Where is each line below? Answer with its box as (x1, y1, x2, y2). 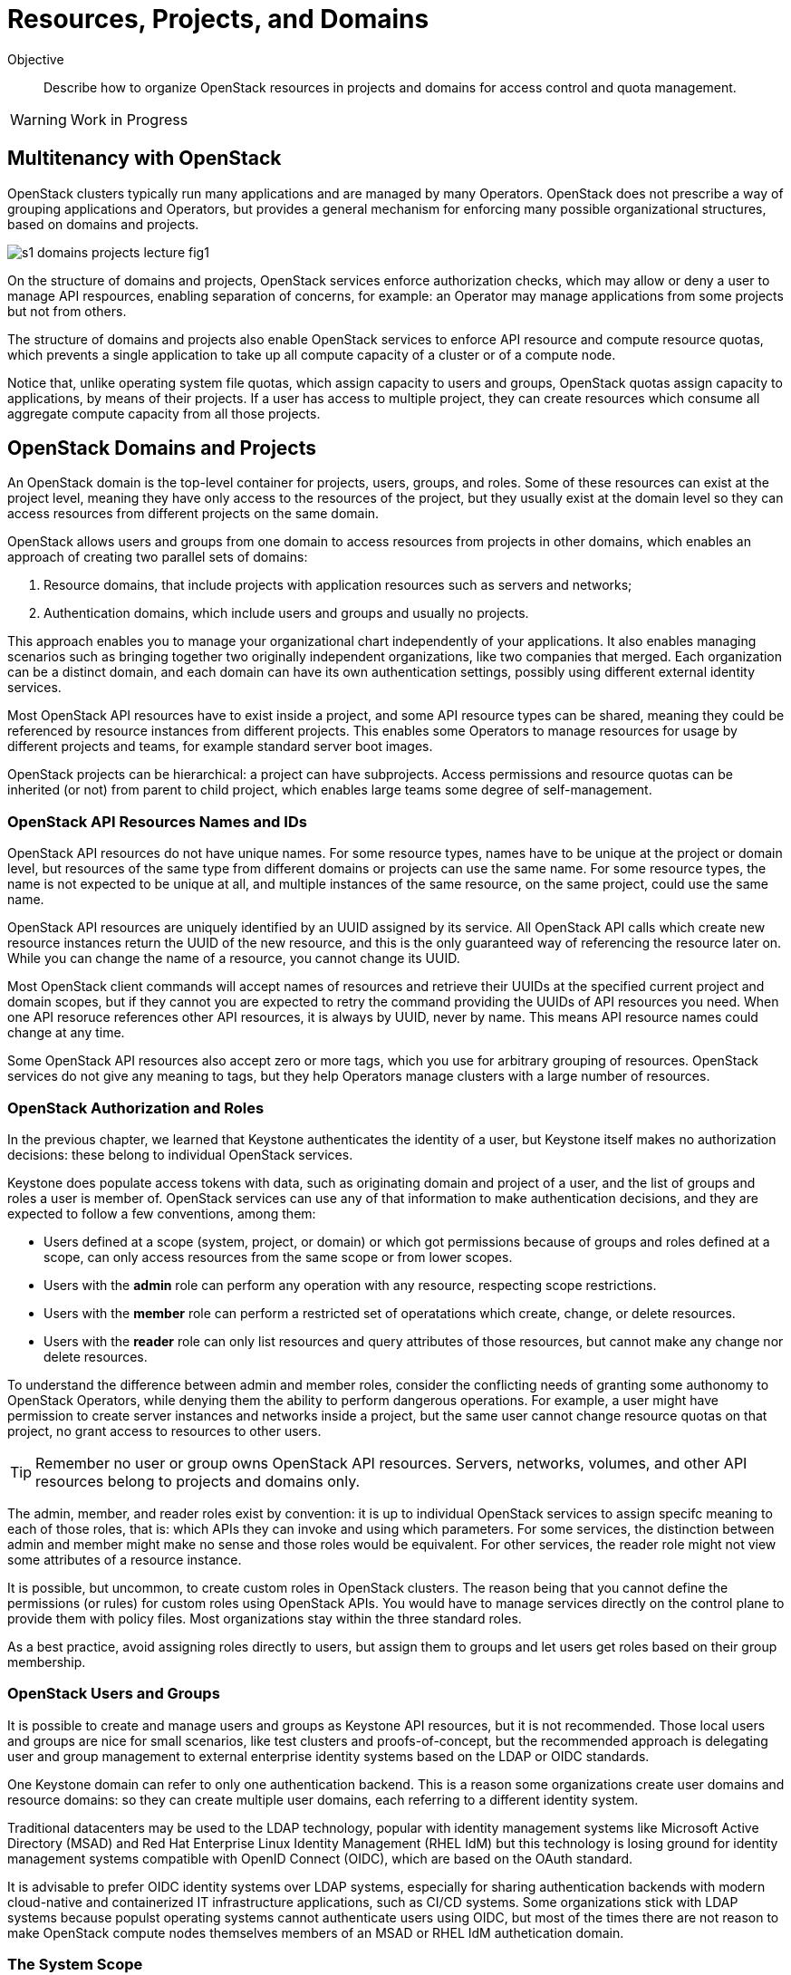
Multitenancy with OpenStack (7, 147, 282, 170)
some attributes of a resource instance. (7, 1551, 242, 1567)
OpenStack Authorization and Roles (7, 1098, 265, 1117)
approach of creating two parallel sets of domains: (7, 549, 308, 565)
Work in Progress (70, 110, 188, 129)
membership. (7, 1653, 86, 1670)
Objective (7, 51, 64, 67)
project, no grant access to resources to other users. (7, 1422, 322, 1439)
